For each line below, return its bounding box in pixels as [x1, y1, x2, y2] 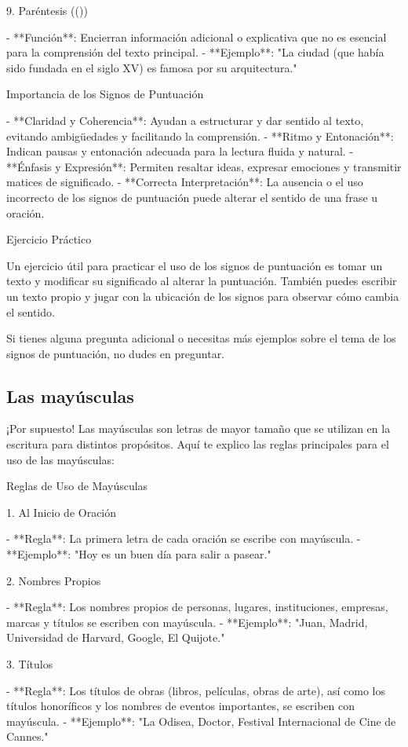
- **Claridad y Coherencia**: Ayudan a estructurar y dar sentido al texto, [6, 112, 364, 128]
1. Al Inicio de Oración [6, 503, 117, 520]
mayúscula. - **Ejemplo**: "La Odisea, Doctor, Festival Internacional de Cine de [6, 712, 396, 729]
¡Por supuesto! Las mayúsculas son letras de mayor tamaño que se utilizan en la [6, 420, 391, 437]
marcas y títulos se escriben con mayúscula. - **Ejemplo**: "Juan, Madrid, [6, 613, 368, 630]
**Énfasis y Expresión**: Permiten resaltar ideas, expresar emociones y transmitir [6, 158, 402, 174]
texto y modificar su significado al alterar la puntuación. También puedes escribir [6, 273, 397, 289]
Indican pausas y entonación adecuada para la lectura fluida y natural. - [6, 143, 354, 159]
